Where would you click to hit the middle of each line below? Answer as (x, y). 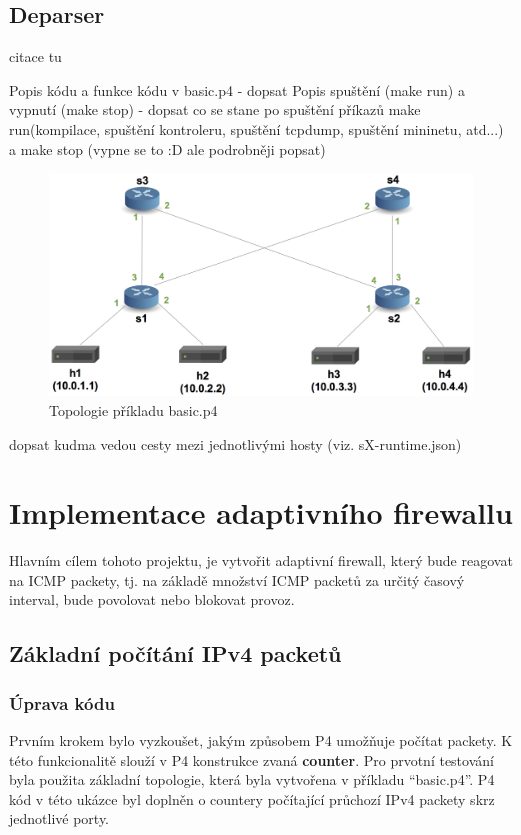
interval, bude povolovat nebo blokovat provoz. (152, 599)
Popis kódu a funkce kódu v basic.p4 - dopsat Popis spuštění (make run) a (237, 89)
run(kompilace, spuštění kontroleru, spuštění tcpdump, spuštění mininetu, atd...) (256, 128)
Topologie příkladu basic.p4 (133, 409)
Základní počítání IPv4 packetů (175, 653)
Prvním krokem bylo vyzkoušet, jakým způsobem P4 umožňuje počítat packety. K (261, 740)
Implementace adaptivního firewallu (261, 512)
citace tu (35, 56)
